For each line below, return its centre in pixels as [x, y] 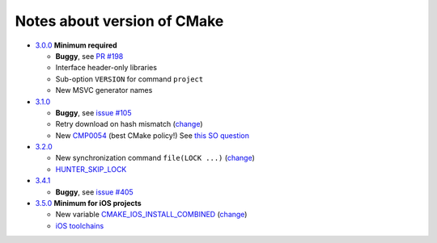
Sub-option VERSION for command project [129, 79]
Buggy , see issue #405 [94, 192]
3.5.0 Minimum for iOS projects [88, 203]
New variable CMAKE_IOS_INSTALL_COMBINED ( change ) [151, 215]
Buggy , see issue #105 [93, 112]
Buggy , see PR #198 [89, 56]
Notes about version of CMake [119, 21]
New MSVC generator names [104, 90]
